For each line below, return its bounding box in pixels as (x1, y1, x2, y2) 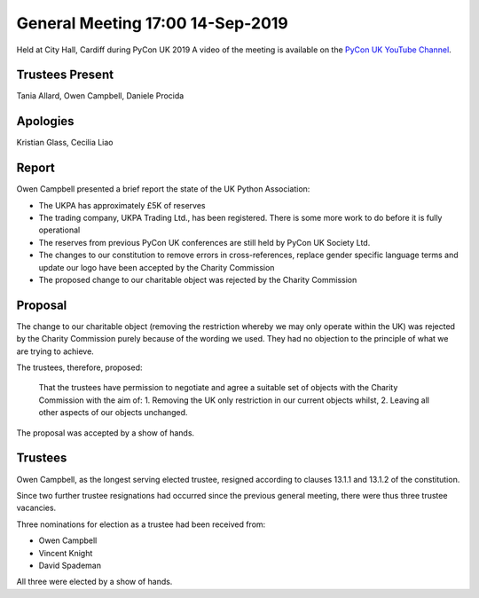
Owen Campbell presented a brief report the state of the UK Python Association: (16, 184, 310, 194)
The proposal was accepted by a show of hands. (16, 427, 195, 438)
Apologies (16, 114, 75, 129)
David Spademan (38, 560, 102, 570)
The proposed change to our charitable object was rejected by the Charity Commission (38, 275, 357, 285)
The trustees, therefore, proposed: (16, 362, 143, 373)
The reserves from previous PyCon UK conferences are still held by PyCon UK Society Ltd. (38, 237, 371, 248)
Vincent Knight (38, 547, 93, 558)
